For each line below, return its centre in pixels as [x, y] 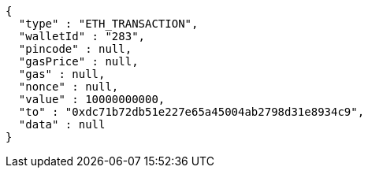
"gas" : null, [62, 74]
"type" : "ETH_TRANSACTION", [108, 24]
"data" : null [62, 124]
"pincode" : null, [75, 49]
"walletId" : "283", [82, 36]
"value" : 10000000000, [92, 99]
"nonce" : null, [69, 87]
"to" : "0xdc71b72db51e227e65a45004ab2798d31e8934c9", [191, 112]
